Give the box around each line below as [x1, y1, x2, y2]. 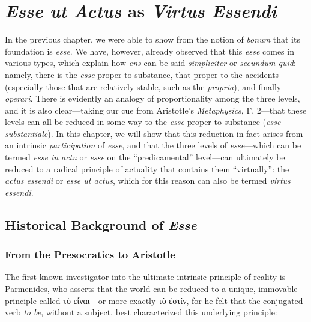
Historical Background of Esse [5, 215, 197, 234]
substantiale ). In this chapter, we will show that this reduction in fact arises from [5, 127, 303, 139]
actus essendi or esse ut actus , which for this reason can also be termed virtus [5, 174, 291, 187]
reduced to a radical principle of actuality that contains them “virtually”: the [5, 162, 289, 175]
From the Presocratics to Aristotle [5, 247, 175, 262]
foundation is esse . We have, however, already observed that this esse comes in [5, 44, 294, 57]
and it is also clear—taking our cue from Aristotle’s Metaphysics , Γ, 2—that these [5, 103, 307, 116]
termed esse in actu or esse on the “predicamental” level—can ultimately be [5, 151, 285, 163]
